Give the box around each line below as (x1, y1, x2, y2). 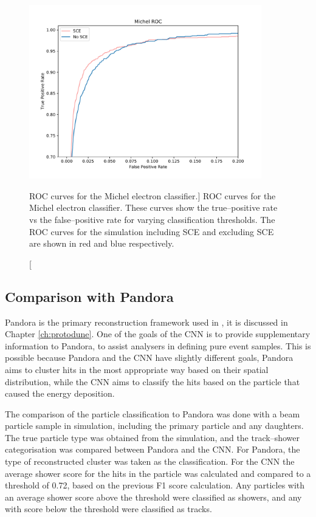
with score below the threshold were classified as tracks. (5, 502, 212, 515)
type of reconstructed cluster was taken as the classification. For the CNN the (5, 455, 295, 468)
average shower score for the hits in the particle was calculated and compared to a (5, 467, 311, 479)
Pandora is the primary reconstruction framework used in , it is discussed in (5, 315, 288, 328)
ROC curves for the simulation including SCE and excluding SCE (29, 225, 274, 238)
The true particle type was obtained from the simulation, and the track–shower (5, 431, 300, 443)
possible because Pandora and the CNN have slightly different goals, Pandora (5, 351, 294, 364)
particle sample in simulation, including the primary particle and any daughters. (5, 419, 304, 432)
